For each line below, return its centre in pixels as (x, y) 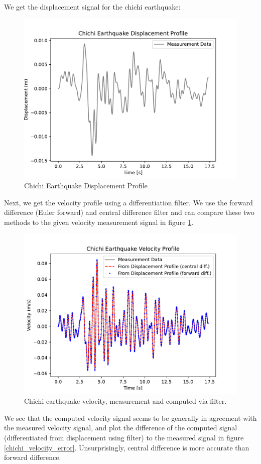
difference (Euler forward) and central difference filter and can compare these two (129, 212)
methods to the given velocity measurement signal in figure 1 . (99, 222)
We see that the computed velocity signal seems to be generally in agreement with (130, 418)
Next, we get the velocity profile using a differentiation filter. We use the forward (128, 202)
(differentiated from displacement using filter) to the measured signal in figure (124, 437)
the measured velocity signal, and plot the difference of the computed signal (121, 428)
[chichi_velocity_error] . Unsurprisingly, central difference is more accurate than (127, 447)
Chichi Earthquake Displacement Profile (86, 186)
